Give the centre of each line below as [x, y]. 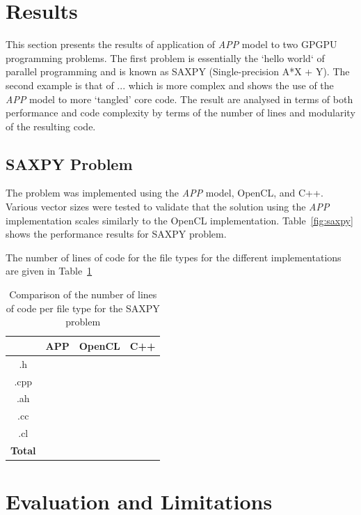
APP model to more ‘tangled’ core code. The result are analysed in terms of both [179, 99]
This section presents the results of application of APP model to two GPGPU [171, 44]
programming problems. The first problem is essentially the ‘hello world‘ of [165, 57]
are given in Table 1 [49, 271]
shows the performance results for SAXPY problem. [116, 234]
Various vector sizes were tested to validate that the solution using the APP [168, 207]
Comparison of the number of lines [83, 294]
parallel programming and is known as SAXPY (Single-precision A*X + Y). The [178, 71]
